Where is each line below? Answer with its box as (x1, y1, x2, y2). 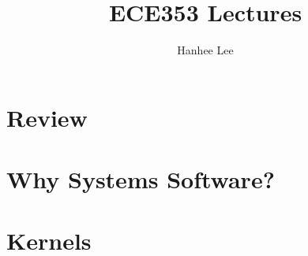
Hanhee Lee (177, 42, 234, 58)
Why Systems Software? (6, 163, 275, 195)
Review (6, 101, 88, 133)
